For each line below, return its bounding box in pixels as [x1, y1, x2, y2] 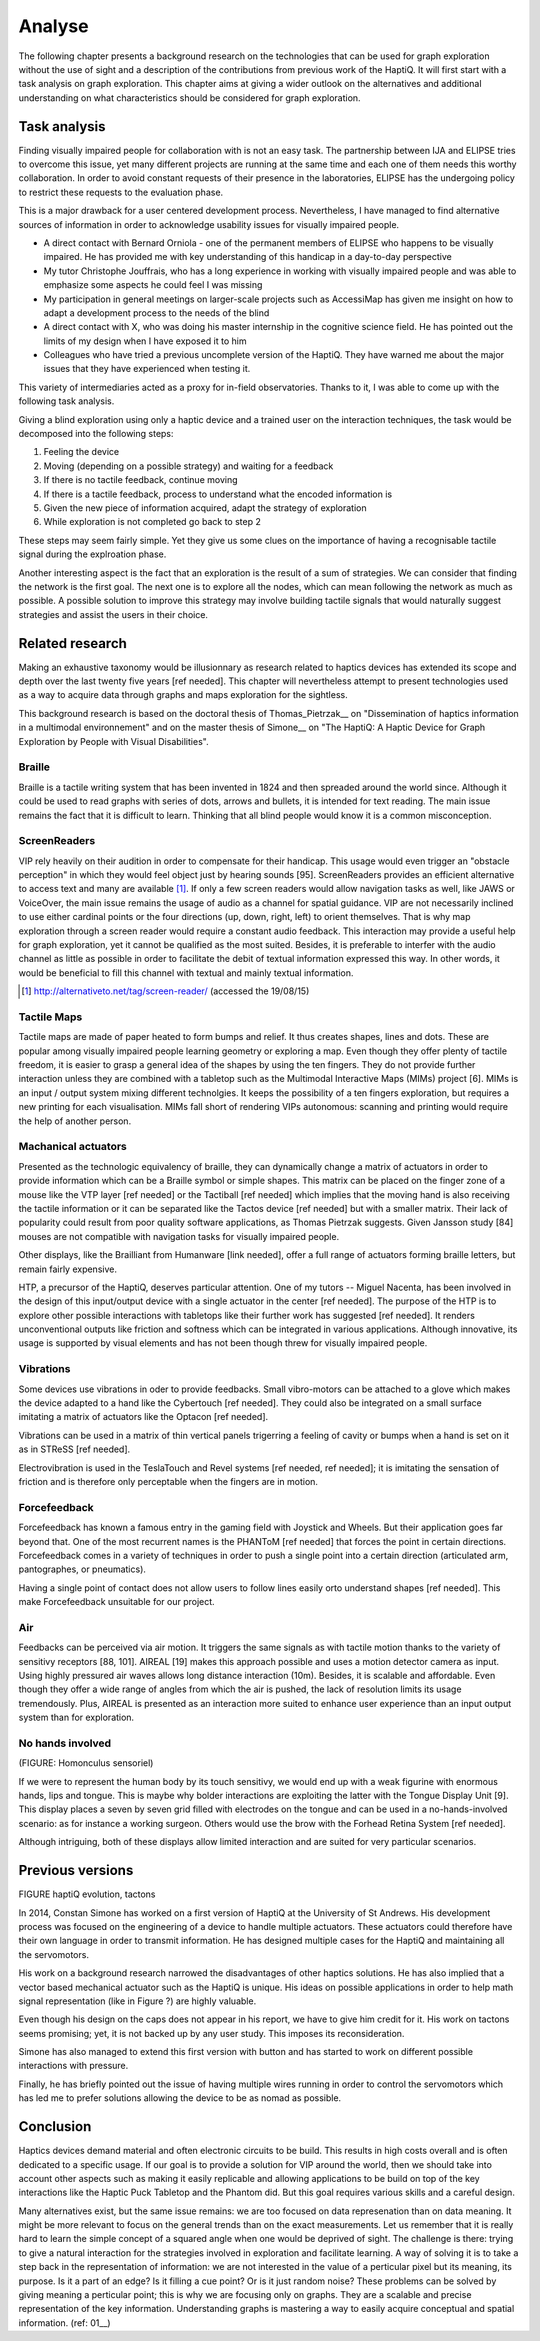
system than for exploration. [18, 1711, 135, 1724]
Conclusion [18, 2118, 92, 2135]
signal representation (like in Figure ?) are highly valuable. [18, 1995, 257, 2007]
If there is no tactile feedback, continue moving [43, 474, 239, 486]
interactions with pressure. [18, 2060, 129, 2072]
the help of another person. [18, 1115, 132, 1127]
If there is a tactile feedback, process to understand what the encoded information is [43, 488, 393, 500]
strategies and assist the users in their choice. [18, 608, 209, 620]
